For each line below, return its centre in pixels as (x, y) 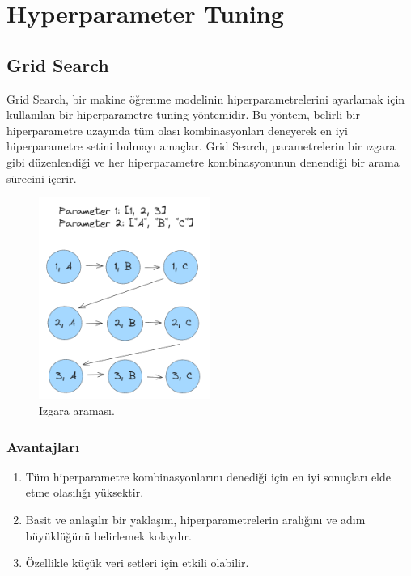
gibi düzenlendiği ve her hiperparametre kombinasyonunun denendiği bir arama (203, 161)
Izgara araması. (77, 411)
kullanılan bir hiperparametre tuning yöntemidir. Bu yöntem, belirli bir (183, 114)
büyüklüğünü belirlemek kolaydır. (108, 535)
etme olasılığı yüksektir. (85, 492)
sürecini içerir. (42, 178)
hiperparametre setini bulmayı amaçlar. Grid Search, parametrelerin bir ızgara (201, 146)
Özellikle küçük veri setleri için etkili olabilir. (137, 563)
